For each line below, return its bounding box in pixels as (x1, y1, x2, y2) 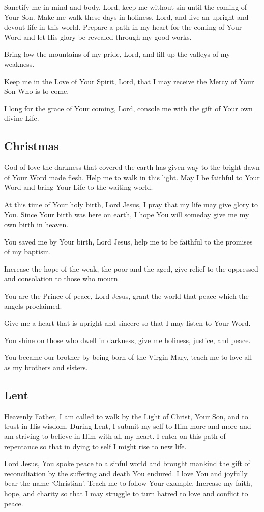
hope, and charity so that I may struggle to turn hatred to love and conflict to (4, 488, 248, 498)
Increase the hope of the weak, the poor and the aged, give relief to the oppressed (4, 263, 258, 274)
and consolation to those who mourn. (4, 273, 120, 284)
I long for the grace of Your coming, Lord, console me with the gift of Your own (4, 103, 253, 113)
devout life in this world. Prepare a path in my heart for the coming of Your (4, 21, 242, 32)
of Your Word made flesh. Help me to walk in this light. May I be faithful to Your (4, 172, 260, 182)
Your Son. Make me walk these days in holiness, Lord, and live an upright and (4, 11, 249, 22)
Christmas (4, 138, 59, 154)
